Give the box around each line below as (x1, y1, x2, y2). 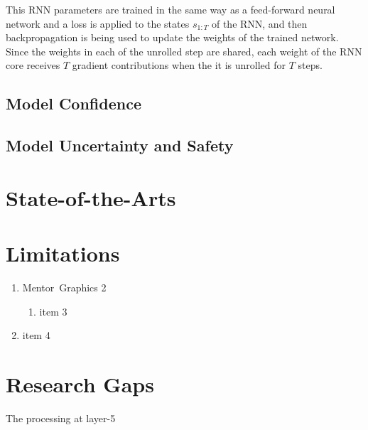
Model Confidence (6, 92, 141, 114)
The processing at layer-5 (6, 410, 116, 425)
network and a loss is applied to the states (6, 16, 190, 31)
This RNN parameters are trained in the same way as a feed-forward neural (6, 2, 335, 16)
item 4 (22, 328, 50, 343)
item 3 (39, 303, 67, 318)
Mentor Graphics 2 (22, 280, 107, 295)
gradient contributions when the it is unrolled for (72, 58, 286, 72)
